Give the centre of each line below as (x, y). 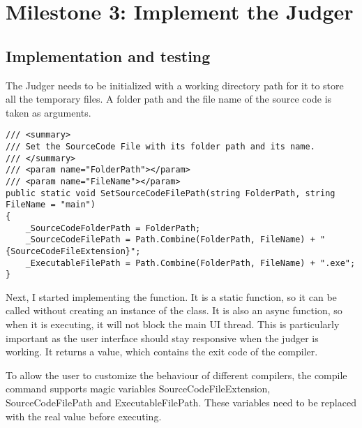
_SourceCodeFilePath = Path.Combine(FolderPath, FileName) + (170, 240)
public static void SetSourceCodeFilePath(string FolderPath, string (171, 193)
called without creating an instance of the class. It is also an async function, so (174, 310)
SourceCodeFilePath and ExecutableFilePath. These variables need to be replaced (181, 403)
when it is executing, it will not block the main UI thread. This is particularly (173, 324)
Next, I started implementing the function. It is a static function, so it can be (171, 296)
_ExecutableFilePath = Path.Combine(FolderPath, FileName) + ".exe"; (190, 263)
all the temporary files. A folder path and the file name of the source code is (169, 99)
